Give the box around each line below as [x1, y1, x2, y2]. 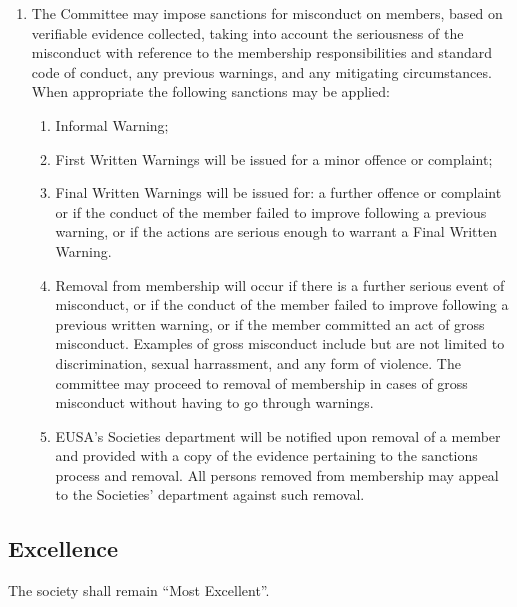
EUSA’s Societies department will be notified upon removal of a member [55, 425, 501, 446]
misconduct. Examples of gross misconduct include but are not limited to [55, 333, 505, 354]
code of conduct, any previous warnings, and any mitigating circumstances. [31, 61, 492, 82]
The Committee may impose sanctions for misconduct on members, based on [31, 3, 503, 23]
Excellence [8, 533, 119, 564]
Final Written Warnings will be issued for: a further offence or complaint [55, 182, 502, 203]
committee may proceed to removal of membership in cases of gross [55, 372, 468, 393]
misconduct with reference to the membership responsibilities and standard [31, 42, 493, 63]
